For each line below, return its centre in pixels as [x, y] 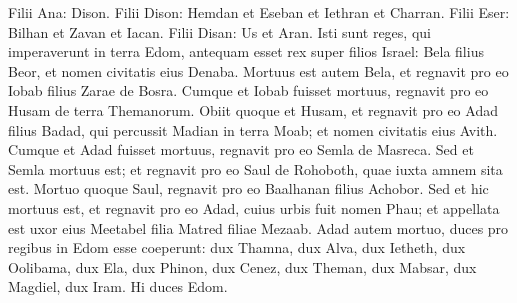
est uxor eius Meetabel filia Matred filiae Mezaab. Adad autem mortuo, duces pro [258, 227]
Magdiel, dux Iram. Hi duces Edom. [118, 286]
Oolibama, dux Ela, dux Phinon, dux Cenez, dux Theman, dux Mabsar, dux [242, 266]
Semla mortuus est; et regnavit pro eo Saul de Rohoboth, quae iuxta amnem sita [255, 168]
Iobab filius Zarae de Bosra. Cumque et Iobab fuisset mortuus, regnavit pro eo [248, 90]
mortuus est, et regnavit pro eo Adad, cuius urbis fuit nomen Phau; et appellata [254, 207]
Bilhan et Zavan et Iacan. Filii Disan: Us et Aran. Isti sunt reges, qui [219, 31]
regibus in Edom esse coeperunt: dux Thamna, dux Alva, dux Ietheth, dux [237, 247]
